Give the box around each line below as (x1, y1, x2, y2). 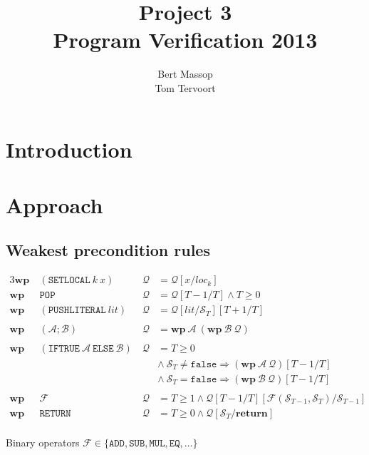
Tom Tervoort (155, 80, 216, 95)
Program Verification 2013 (53, 25, 318, 54)
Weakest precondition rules (6, 239, 210, 261)
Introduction (6, 134, 132, 163)
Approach (6, 190, 103, 219)
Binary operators (6, 434, 80, 449)
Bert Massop (157, 66, 213, 81)
